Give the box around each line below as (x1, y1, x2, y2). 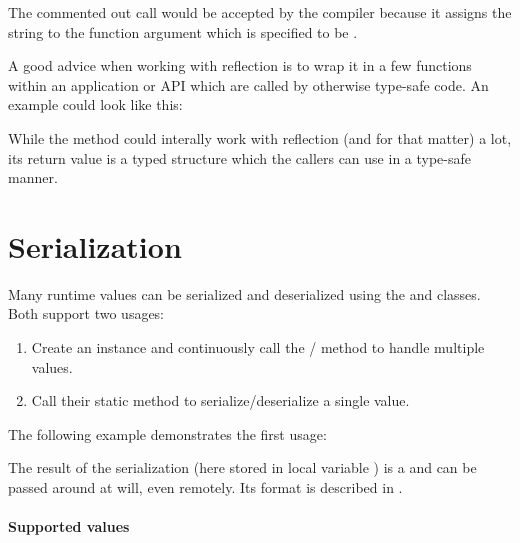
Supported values (8, 516, 130, 537)
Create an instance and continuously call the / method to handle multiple (31, 337, 485, 358)
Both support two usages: (8, 303, 165, 324)
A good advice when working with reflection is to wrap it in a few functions (8, 55, 472, 76)
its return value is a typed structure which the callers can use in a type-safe (8, 147, 472, 168)
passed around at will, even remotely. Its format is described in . (8, 477, 403, 498)
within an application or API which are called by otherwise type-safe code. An (8, 74, 489, 95)
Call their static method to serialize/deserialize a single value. (31, 390, 410, 411)
